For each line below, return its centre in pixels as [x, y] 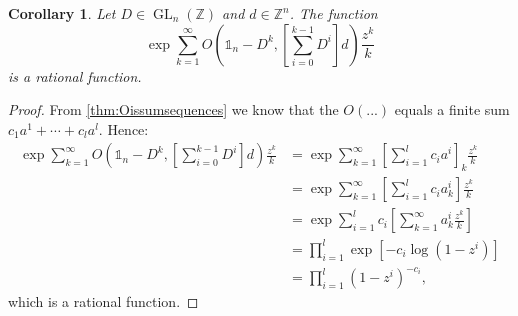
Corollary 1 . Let [62, 13]
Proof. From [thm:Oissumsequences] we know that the [173, 109]
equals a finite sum [452, 109]
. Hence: [123, 128]
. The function [333, 13]
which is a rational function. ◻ [103, 301]
